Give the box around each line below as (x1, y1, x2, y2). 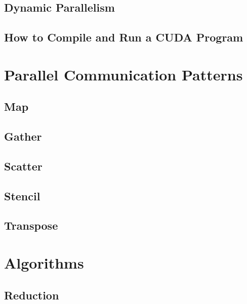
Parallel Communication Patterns (4, 64, 243, 84)
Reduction (4, 287, 59, 302)
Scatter (4, 158, 43, 173)
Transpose (4, 218, 58, 233)
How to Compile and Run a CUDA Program (4, 29, 243, 45)
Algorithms (4, 252, 84, 273)
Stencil (4, 188, 40, 203)
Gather (4, 128, 42, 144)
